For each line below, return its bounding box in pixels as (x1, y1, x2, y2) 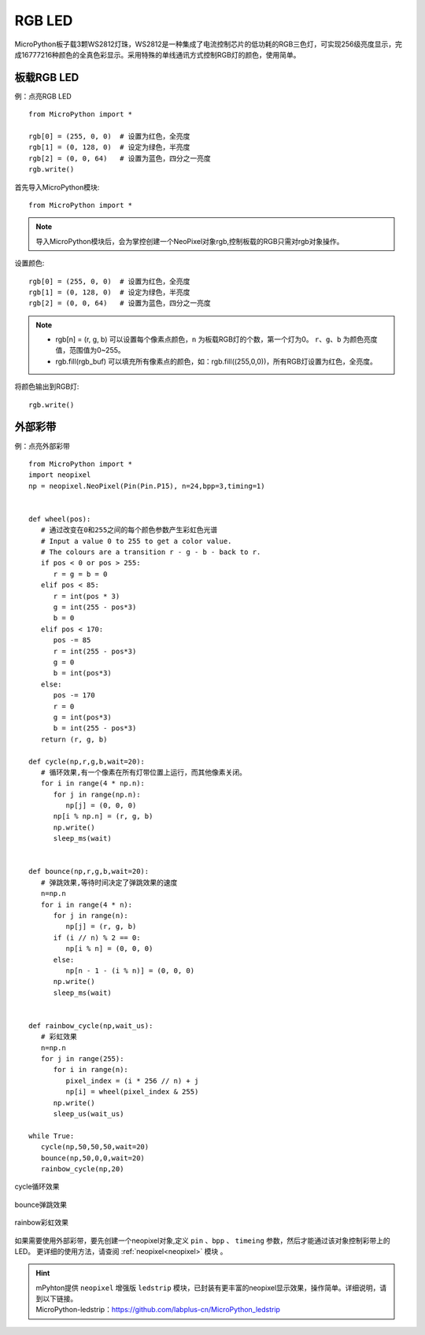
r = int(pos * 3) (53, 591, 120, 601)
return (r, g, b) (40, 734, 108, 744)
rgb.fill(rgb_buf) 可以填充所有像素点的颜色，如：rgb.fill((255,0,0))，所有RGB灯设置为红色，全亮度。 (55, 357, 377, 366)
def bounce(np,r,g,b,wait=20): (28, 867, 150, 876)
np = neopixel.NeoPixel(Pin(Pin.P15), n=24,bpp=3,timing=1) (28, 481, 265, 490)
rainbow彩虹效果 (14, 1218, 68, 1227)
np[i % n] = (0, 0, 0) (65, 945, 153, 953)
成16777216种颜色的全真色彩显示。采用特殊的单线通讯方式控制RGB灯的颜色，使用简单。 (14, 50, 301, 59)
